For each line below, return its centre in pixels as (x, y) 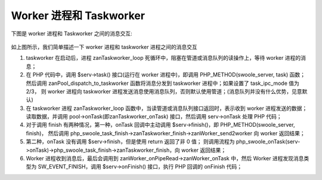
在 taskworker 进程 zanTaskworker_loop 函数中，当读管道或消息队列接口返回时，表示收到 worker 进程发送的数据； (167, 108)
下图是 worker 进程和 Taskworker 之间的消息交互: (72, 33)
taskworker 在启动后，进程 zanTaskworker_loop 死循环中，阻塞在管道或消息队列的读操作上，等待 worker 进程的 (163, 58)
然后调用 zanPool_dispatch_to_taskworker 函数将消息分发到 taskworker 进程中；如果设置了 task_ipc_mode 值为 (162, 83)
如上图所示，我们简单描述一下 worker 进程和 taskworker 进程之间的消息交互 (104, 47)
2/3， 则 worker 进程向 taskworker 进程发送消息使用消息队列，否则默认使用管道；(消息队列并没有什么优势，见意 (164, 91)
